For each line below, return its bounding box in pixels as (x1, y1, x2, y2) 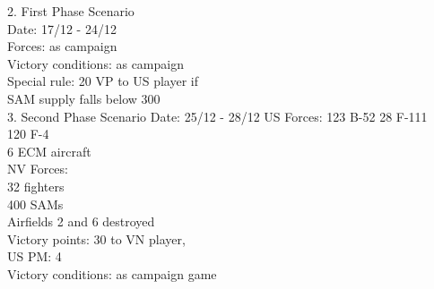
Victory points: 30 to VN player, (7, 229, 186, 248)
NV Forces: (7, 159, 68, 178)
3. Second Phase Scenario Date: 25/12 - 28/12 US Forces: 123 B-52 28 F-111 (7, 106, 428, 125)
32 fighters (7, 176, 65, 195)
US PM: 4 (7, 247, 62, 266)
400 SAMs (7, 194, 64, 213)
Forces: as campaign (7, 37, 117, 55)
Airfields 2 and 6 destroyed (7, 212, 155, 231)
